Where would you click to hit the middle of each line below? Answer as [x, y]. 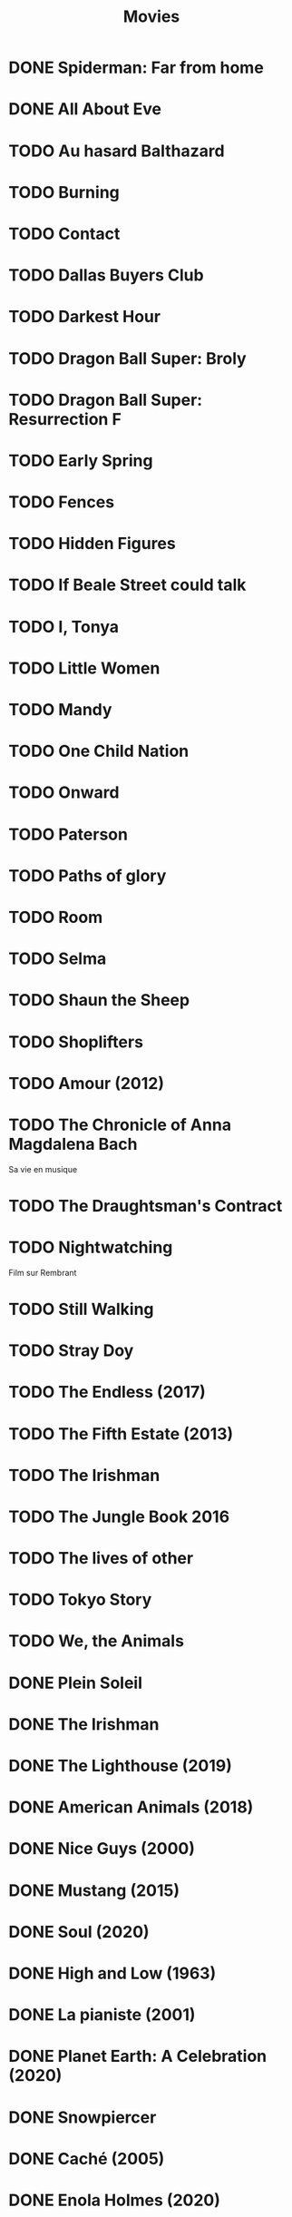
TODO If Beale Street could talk [127, 585]
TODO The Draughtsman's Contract [146, 1206]
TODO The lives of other [101, 1559]
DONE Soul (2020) [79, 1932]
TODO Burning [64, 192]
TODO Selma [58, 959]
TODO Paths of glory [88, 875]
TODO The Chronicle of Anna [120, 1125]
